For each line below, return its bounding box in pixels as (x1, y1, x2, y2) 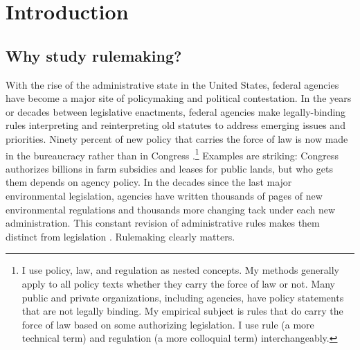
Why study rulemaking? (6, 44, 182, 66)
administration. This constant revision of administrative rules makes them (6, 216, 320, 230)
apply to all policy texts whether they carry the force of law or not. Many (21, 276, 335, 290)
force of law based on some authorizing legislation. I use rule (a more (21, 317, 314, 331)
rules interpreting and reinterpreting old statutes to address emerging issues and (6, 118, 345, 132)
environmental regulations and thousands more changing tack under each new (6, 202, 336, 216)
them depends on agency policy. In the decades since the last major (6, 175, 292, 189)
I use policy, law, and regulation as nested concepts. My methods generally (21, 263, 339, 277)
